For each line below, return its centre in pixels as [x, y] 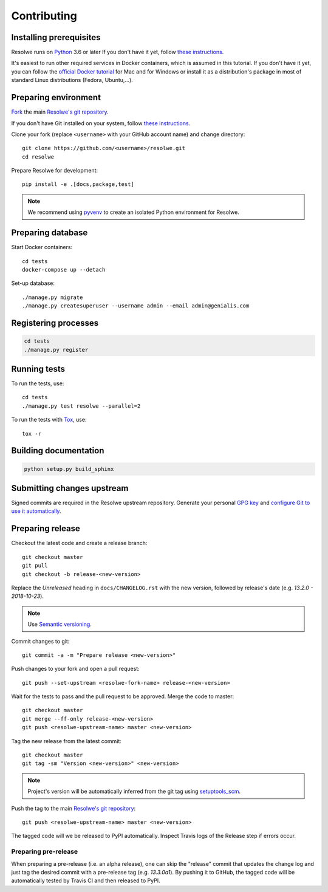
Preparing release [46, 529]
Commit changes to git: [40, 641]
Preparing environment [56, 98]
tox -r [32, 434]
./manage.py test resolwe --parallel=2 [81, 406]
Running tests [38, 369]
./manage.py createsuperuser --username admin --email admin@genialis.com [136, 306]
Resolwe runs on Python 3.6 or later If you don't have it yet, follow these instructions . [118, 52]
